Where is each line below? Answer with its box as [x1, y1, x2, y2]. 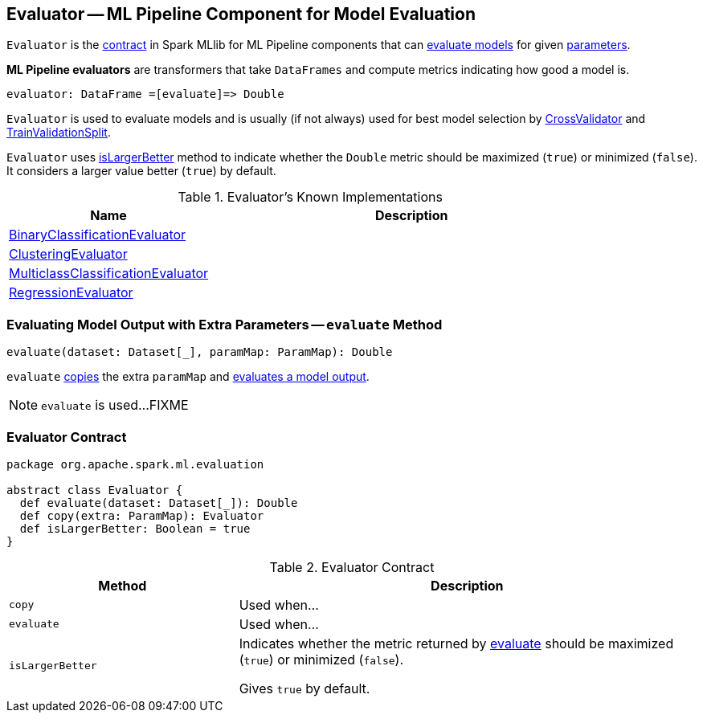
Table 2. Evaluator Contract [269, 558, 435, 575]
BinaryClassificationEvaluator [9, 227, 186, 243]
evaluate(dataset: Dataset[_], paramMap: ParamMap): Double [6, 345, 393, 359]
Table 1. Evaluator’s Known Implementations [178, 189, 443, 206]
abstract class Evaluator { [6, 483, 183, 496]
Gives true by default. [239, 680, 370, 697]
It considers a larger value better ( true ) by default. [6, 164, 276, 178]
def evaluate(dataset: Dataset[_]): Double [19, 496, 298, 509]
